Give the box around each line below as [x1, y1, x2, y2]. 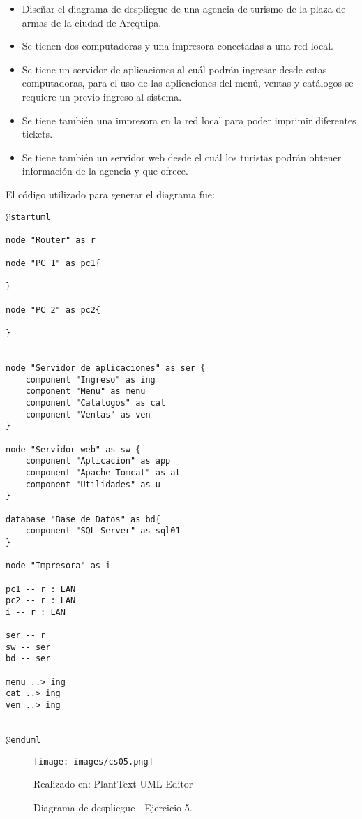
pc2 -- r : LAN [6, 596, 76, 606]
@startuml [6, 212, 51, 222]
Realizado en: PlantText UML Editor [33, 776, 193, 791]
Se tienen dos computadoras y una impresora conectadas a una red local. [22, 38, 333, 53]
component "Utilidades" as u [25, 479, 160, 489]
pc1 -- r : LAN [6, 584, 76, 594]
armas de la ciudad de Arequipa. [22, 15, 162, 29]
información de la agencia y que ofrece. [22, 163, 188, 178]
